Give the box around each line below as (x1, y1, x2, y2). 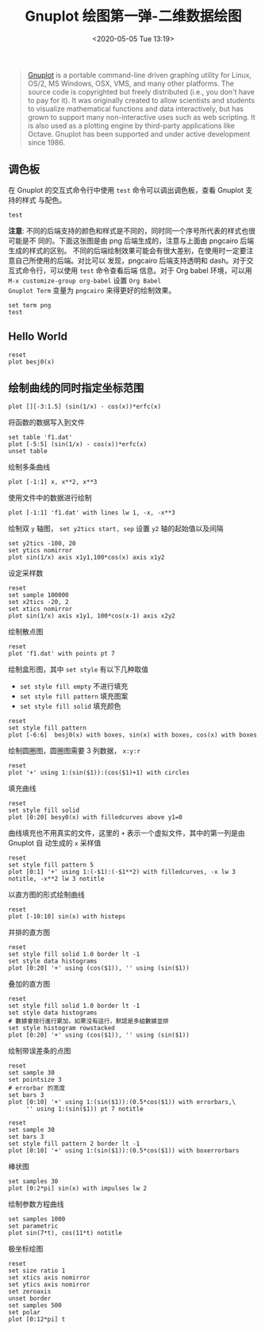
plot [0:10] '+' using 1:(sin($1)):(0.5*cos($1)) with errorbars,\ (8, 1098, 236, 1106)
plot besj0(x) (8, 358, 56, 366)
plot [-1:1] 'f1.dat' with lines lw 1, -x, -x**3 (8, 509, 176, 517)
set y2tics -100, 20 (8, 540, 77, 548)
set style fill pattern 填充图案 (19, 691, 129, 701)
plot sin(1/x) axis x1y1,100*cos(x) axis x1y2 (8, 553, 165, 562)
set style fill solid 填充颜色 (19, 702, 121, 711)
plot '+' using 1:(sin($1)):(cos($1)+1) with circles (8, 769, 190, 777)
